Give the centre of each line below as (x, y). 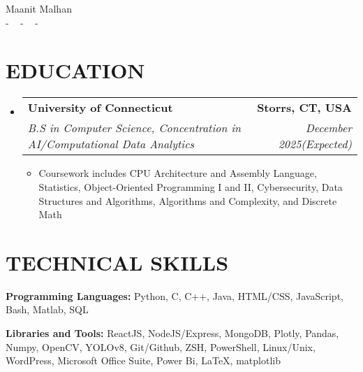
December (328, 128)
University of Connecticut (100, 108)
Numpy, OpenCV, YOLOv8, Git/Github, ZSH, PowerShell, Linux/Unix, (161, 346)
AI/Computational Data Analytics (111, 144)
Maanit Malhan (39, 8)
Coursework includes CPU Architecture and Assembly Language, (178, 173)
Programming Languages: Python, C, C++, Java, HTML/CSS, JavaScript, (175, 295)
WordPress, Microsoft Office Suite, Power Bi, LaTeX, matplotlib (143, 360)
